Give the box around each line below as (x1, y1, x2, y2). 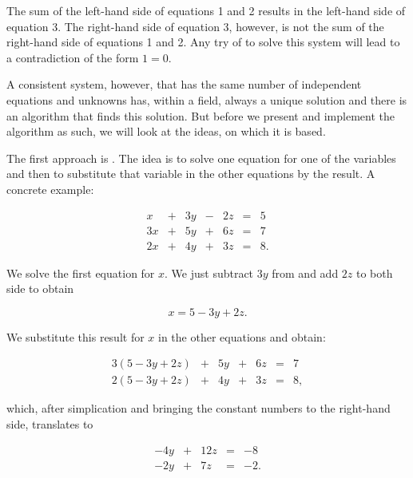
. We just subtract (165, 264, 254, 281)
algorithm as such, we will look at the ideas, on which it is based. (6, 123, 326, 140)
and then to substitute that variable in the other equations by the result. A (6, 165, 375, 182)
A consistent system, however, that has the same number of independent (6, 76, 362, 93)
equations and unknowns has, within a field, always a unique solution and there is (6, 91, 407, 108)
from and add (272, 264, 339, 281)
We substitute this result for (6, 328, 145, 345)
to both (356, 264, 393, 281)
